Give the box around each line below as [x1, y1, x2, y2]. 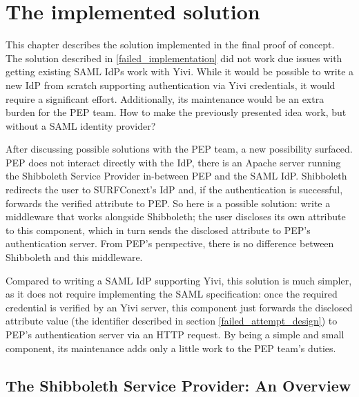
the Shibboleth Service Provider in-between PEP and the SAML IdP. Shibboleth [6, 168, 347, 183]
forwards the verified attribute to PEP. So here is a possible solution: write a [6, 195, 331, 210]
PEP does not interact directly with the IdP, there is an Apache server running [6, 155, 341, 169]
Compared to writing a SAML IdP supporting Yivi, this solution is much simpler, [6, 273, 352, 287]
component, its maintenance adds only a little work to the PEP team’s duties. [6, 340, 336, 355]
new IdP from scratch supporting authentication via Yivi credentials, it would [6, 77, 336, 92]
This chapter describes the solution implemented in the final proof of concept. [6, 37, 335, 52]
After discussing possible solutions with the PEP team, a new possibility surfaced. [6, 142, 353, 156]
